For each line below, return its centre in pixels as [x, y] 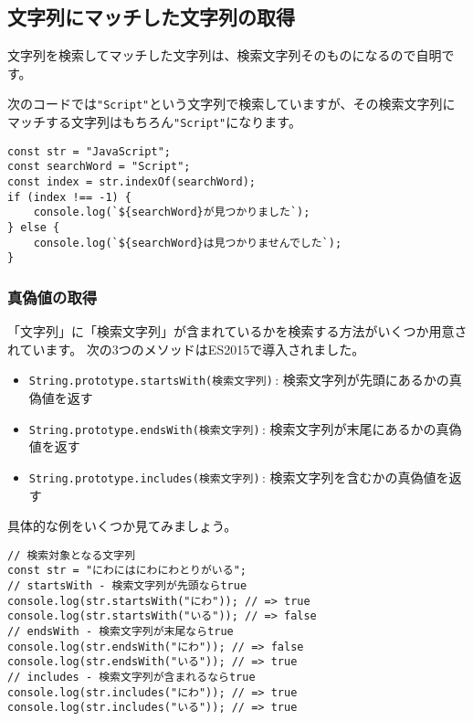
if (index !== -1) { [70, 197]
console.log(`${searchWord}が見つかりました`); [172, 212]
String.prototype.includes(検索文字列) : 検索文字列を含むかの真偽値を [239, 477]
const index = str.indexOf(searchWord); [132, 182]
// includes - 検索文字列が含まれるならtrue [131, 677]
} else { [34, 227]
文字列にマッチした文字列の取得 [151, 17]
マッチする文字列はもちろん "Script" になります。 [154, 122]
